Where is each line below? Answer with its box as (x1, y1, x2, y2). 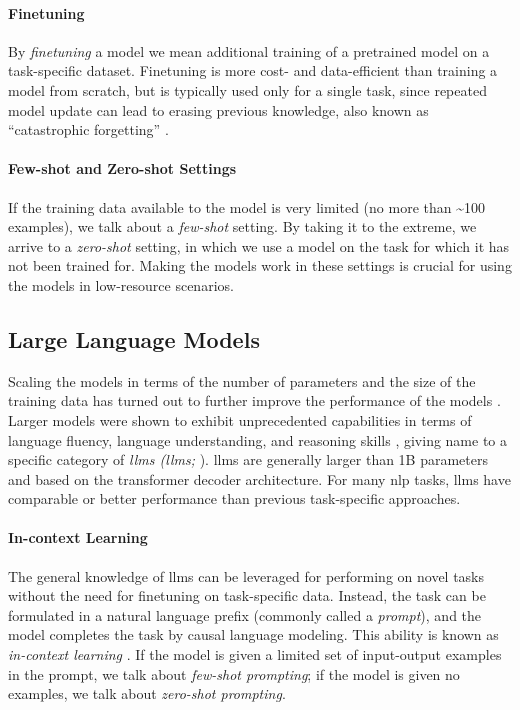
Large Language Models (8, 323, 260, 354)
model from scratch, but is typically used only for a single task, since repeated (8, 79, 487, 100)
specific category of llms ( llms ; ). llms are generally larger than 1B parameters (8, 449, 489, 470)
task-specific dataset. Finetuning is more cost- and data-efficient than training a (8, 60, 498, 81)
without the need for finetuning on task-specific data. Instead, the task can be (8, 585, 486, 606)
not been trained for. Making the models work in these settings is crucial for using (8, 255, 512, 276)
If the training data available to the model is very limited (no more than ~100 (8, 196, 485, 217)
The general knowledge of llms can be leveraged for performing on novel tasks (8, 565, 485, 586)
